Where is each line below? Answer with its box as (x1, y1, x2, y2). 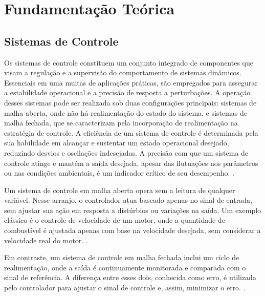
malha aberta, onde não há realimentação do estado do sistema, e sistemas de (4, 107, 247, 118)
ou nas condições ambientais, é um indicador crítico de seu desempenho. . (4, 167, 235, 178)
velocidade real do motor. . (4, 235, 88, 245)
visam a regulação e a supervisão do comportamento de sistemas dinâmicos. (4, 67, 241, 78)
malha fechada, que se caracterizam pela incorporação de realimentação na (4, 117, 238, 128)
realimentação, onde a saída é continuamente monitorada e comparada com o (4, 262, 246, 272)
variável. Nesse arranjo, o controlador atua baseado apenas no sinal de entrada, (4, 195, 252, 205)
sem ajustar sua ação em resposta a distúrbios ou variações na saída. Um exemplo (4, 204, 261, 215)
